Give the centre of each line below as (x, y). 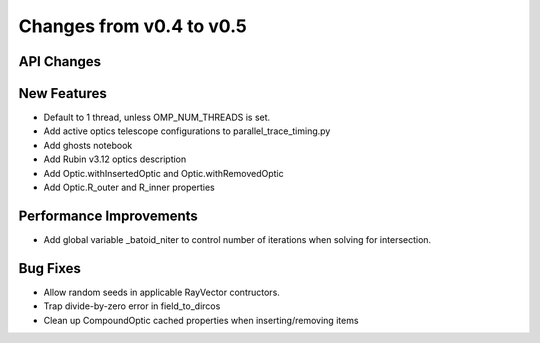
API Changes (60, 61)
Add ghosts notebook (88, 145)
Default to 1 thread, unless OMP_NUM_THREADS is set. (157, 117)
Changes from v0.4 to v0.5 (132, 26)
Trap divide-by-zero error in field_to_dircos (132, 306)
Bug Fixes (50, 268)
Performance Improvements (108, 215)
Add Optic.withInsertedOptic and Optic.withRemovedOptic (163, 173)
